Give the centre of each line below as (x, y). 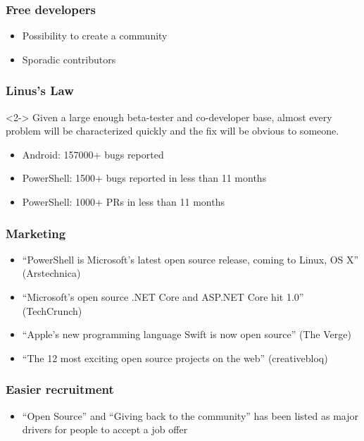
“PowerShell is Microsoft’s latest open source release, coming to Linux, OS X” (190, 259)
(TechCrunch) (52, 310)
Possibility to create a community (95, 36)
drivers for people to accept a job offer (105, 429)
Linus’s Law (40, 91)
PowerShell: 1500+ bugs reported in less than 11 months (144, 178)
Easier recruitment (60, 389)
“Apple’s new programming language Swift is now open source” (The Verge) (187, 334)
